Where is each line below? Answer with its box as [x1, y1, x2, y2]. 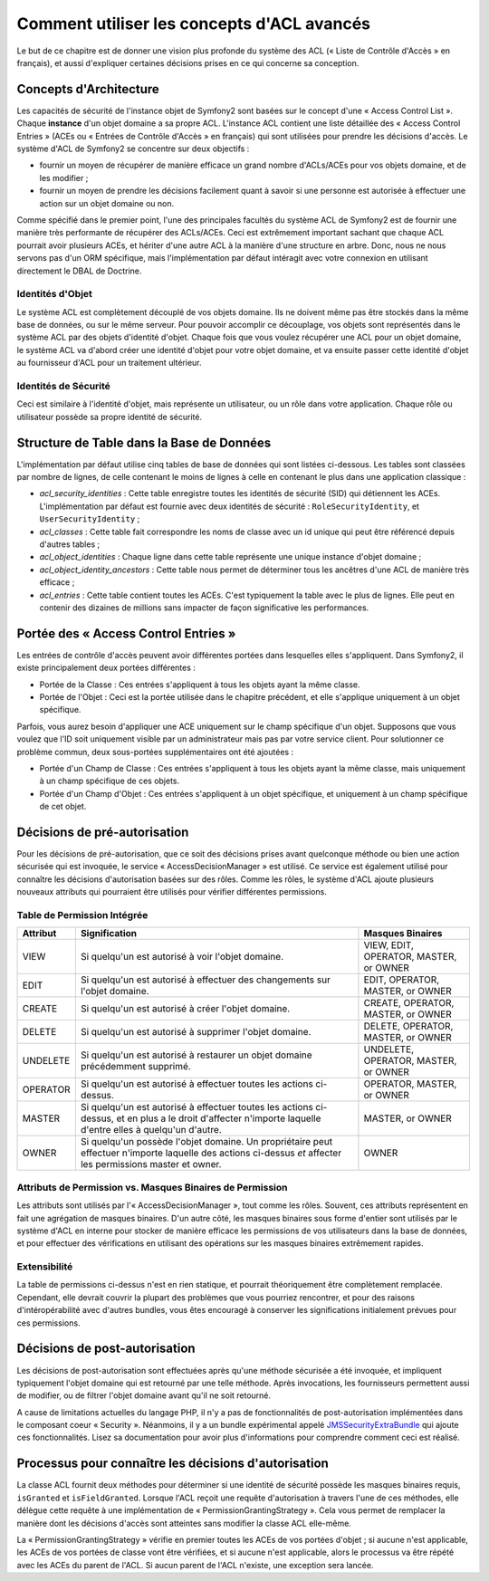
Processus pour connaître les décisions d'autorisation [16, 1456, 330, 1471]
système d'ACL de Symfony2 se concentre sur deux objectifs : [16, 143, 250, 154]
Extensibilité [16, 1260, 73, 1273]
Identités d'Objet [16, 288, 92, 301]
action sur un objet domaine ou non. [39, 197, 175, 208]
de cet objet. [39, 801, 87, 812]
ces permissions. [16, 1317, 81, 1328]
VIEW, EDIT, [363, 939, 414, 952]
